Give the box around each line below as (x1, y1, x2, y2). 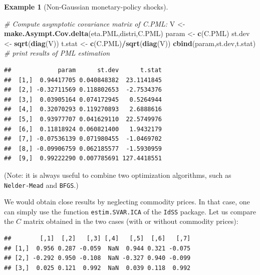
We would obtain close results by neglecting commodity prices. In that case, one (4, 196, 250, 207)
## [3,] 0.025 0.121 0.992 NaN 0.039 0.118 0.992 (4, 264, 191, 271)
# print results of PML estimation (4, 48, 110, 58)
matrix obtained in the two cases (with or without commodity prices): (23, 216, 238, 226)
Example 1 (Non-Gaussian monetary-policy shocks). (4, 2, 168, 12)
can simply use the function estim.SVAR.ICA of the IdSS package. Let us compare (4, 206, 256, 216)
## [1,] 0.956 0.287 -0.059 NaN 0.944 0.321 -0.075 (4, 244, 191, 252)
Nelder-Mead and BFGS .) (4, 179, 79, 190)
